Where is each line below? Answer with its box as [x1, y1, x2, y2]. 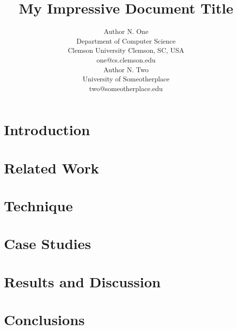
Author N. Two [103, 64, 149, 74]
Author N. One [103, 26, 149, 36]
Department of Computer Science [76, 35, 176, 46]
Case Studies [4, 234, 91, 253]
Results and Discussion [4, 271, 161, 291]
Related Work [4, 157, 99, 177]
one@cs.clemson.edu [96, 54, 156, 64]
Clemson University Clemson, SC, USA [67, 45, 185, 55]
